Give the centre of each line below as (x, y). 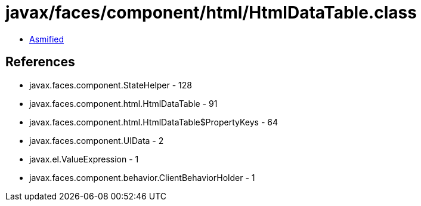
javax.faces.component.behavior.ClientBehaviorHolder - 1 (142, 177)
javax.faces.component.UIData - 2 (97, 140)
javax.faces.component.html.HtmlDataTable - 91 (123, 103)
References (40, 62)
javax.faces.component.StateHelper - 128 (111, 85)
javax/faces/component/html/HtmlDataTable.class (211, 13)
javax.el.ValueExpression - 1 (84, 159)
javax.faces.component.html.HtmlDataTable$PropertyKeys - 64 (154, 122)
